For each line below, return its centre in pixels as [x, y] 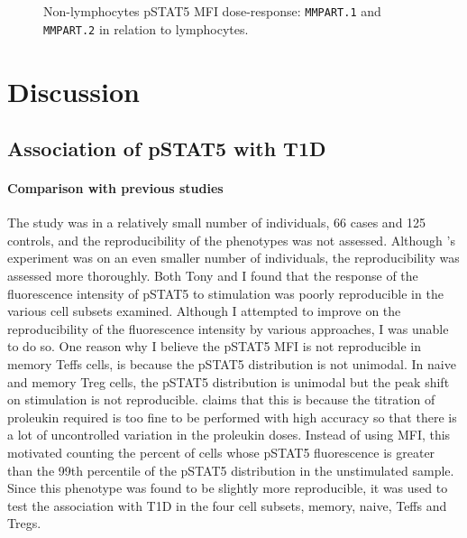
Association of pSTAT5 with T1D [167, 148]
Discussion [73, 91]
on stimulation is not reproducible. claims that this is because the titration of [221, 399]
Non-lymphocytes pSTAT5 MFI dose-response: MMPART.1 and [212, 11]
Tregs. [24, 523]
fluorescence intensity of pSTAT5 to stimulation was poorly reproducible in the [225, 293]
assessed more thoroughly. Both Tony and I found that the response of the [213, 276]
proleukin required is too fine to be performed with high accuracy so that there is [232, 417]
